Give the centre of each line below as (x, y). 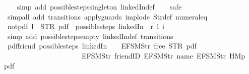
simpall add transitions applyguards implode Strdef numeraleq (107, 16)
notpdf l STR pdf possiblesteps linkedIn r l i (86, 26)
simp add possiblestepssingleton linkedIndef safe (99, 6)
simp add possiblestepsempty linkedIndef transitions (90, 36)
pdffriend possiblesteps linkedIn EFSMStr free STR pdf (102, 46)
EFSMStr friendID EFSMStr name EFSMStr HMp (163, 55)
